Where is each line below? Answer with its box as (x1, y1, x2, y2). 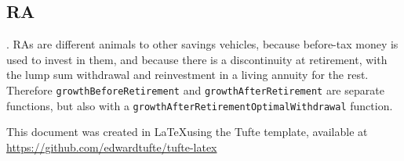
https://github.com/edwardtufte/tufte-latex (6, 138, 217, 155)
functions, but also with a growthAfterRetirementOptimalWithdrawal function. (6, 97, 393, 113)
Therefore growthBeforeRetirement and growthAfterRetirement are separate (6, 81, 384, 98)
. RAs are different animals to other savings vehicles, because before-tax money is (6, 36, 399, 52)
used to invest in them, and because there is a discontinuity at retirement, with (6, 51, 388, 67)
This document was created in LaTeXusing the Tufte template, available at (6, 123, 368, 140)
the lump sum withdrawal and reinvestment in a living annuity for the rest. (6, 66, 369, 83)
